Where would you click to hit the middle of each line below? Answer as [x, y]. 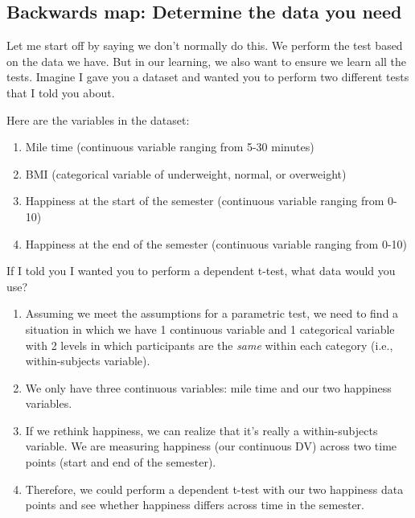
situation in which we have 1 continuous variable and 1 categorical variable [210, 329]
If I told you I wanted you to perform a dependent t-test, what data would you [201, 271]
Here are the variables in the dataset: [98, 119]
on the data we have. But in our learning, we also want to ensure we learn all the [207, 61]
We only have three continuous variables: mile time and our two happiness [208, 387]
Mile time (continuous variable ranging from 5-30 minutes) [170, 147]
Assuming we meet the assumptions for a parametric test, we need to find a [212, 313]
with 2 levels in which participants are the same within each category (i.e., [209, 345]
